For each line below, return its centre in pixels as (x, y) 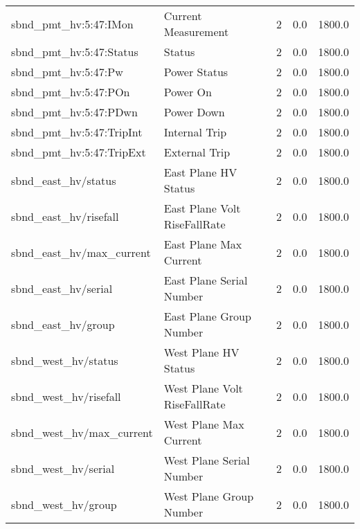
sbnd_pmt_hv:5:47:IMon (72, 24)
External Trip (197, 152)
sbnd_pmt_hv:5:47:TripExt (79, 152)
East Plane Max (203, 244)
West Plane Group (209, 496)
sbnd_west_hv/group (64, 504)
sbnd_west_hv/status (65, 360)
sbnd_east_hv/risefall (65, 216)
